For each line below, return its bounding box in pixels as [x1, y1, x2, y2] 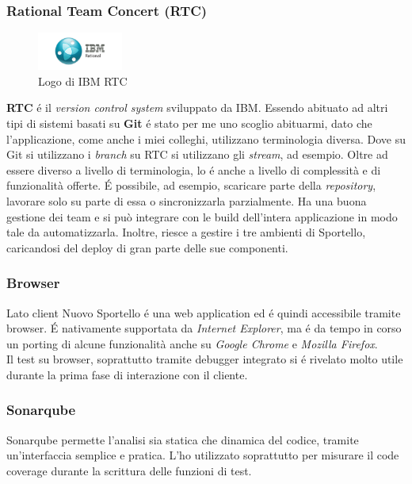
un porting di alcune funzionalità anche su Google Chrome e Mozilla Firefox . [6, 335, 378, 351]
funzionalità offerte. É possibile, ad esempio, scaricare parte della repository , [6, 177, 376, 194]
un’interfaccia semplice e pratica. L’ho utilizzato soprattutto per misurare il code [6, 447, 399, 463]
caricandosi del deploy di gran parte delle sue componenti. [6, 239, 288, 255]
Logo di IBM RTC [38, 72, 128, 89]
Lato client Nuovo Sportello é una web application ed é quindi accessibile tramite [6, 304, 401, 321]
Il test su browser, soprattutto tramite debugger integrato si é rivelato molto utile [6, 351, 403, 367]
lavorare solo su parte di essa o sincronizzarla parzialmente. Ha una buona [6, 192, 367, 209]
